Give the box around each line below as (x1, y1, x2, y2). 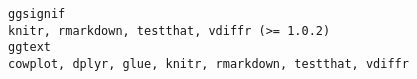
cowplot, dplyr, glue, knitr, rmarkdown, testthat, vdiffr (8, 56, 409, 71)
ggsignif (8, 7, 66, 21)
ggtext (8, 40, 51, 55)
